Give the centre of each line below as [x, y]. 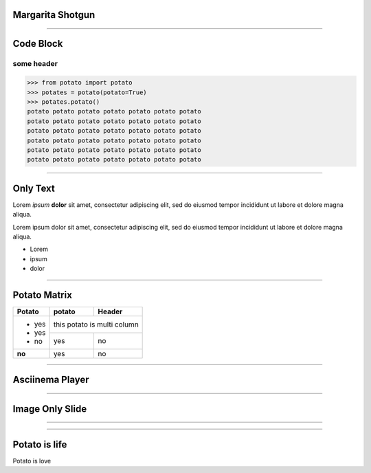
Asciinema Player [51, 380]
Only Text [34, 188]
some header [35, 64]
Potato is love [32, 461]
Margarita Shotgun [54, 15]
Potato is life [40, 444]
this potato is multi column [96, 324]
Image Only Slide [50, 409]
